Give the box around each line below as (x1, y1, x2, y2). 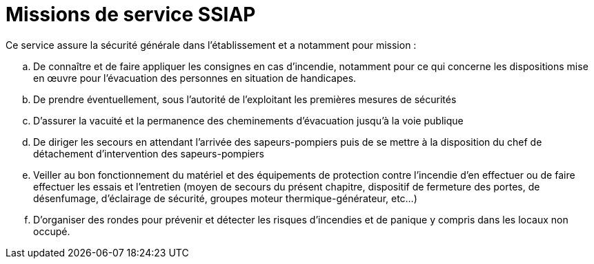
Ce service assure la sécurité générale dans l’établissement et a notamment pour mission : (6, 38, 417, 51)
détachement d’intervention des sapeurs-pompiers (33, 147, 264, 159)
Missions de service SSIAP (6, 3, 256, 26)
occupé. (33, 225, 70, 237)
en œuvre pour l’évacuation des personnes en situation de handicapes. (33, 71, 357, 84)
